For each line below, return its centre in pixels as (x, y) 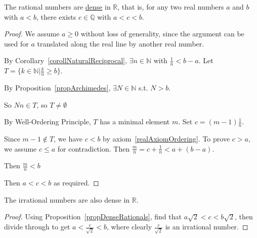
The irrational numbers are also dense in (67, 199)
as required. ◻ (76, 183)
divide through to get (37, 227)
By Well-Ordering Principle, (48, 122)
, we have (68, 139)
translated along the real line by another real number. (121, 43)
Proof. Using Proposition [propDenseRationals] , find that (93, 217)
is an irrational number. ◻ (207, 227)
